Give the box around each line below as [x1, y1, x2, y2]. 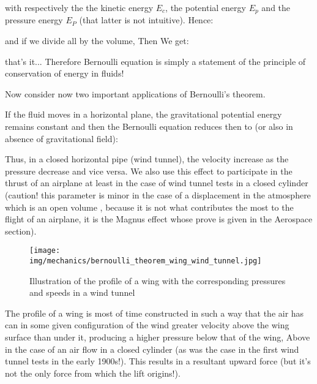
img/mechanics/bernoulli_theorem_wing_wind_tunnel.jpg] [29, 257, 262, 266]
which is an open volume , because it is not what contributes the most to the [5, 200, 294, 213]
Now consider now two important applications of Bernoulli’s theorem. [5, 87, 266, 100]
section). [5, 224, 37, 237]
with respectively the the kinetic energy [5, 1, 154, 13]
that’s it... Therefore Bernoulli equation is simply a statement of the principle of [5, 55, 306, 67]
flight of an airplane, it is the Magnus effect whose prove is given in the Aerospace [5, 213, 313, 225]
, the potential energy [165, 1, 246, 13]
